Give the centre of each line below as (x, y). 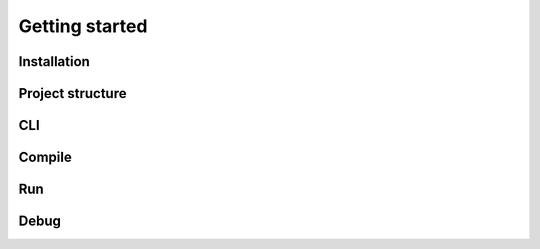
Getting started (83, 26)
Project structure (72, 93)
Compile (45, 157)
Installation (54, 61)
